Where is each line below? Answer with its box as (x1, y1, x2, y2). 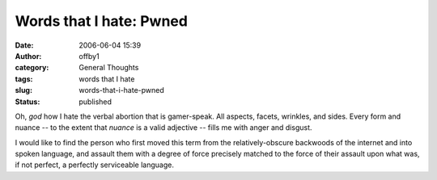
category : (15, 63, 49, 73)
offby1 (78, 51, 100, 61)
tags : (15, 73, 33, 84)
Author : (15, 51, 42, 61)
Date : (15, 40, 34, 50)
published (78, 97, 112, 107)
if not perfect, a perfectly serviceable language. (15, 160, 174, 170)
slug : (15, 86, 32, 95)
